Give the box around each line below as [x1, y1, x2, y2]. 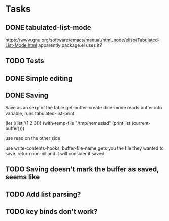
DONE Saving [5, 91, 49, 100]
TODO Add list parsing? [5, 190, 81, 199]
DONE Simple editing [5, 74, 73, 83]
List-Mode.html [5, 42, 37, 48]
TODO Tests [5, 57, 44, 65]
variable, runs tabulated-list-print [5, 110, 75, 116]
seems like [5, 173, 40, 181]
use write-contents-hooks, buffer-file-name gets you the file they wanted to [5, 145, 164, 151]
